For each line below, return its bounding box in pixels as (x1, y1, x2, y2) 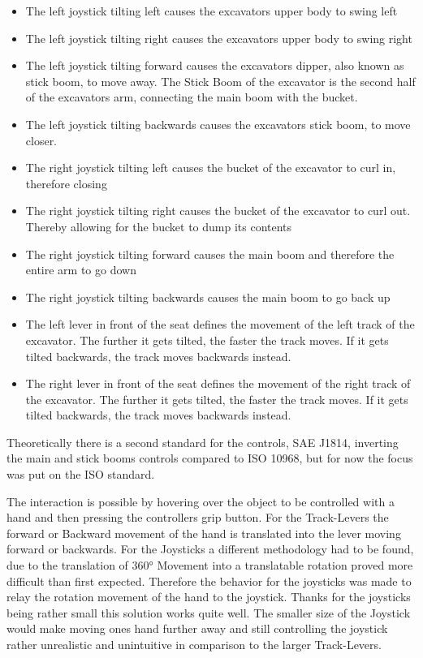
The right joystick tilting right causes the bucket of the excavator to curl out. (25, 202, 411, 219)
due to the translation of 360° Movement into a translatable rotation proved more (6, 557, 413, 574)
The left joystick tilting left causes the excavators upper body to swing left (25, 2, 398, 19)
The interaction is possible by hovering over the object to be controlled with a (6, 492, 395, 510)
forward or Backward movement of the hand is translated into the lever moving (6, 524, 401, 541)
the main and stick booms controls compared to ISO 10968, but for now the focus (6, 449, 413, 467)
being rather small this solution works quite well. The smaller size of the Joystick (6, 604, 411, 621)
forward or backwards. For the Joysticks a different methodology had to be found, (6, 540, 414, 557)
